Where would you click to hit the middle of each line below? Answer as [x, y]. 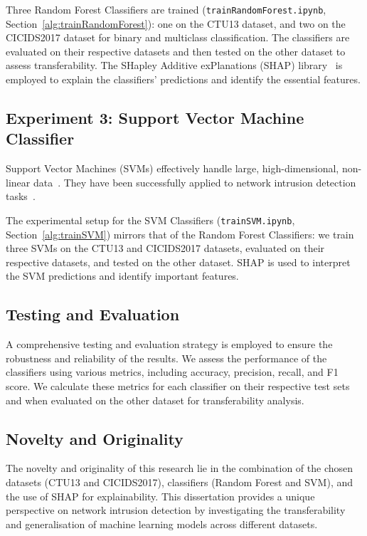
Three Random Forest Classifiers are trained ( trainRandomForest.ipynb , [166, 9]
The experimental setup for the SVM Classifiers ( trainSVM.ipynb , [150, 220]
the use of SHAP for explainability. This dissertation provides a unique [160, 496]
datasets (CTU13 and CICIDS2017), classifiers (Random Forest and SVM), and [180, 482]
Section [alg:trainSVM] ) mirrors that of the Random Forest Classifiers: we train [180, 234]
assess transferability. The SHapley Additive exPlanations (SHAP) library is [174, 65]
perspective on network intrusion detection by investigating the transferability [176, 510]
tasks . [21, 196]
